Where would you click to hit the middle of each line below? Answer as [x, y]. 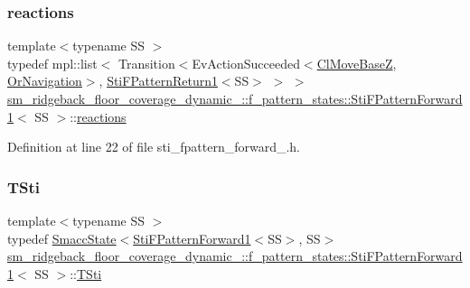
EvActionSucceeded [246, 63]
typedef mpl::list [52, 63]
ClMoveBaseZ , [357, 63]
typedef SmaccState [62, 238]
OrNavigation [45, 81]
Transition [146, 63]
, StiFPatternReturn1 [158, 81]
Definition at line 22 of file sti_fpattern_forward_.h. [154, 147]
